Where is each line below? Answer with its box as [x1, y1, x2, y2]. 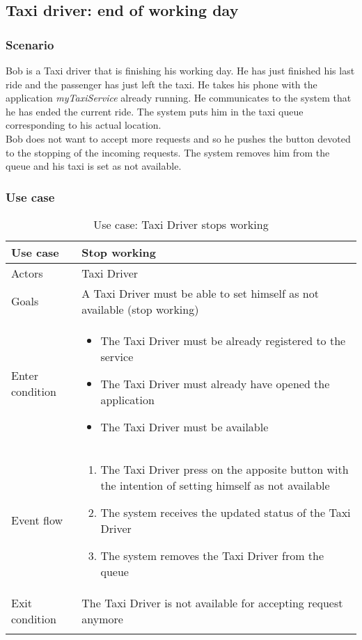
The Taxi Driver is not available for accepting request [81, 594, 343, 611]
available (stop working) [81, 301, 199, 317]
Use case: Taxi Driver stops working [93, 216, 269, 232]
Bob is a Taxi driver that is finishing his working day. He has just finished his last [6, 63, 355, 77]
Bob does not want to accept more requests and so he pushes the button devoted [6, 131, 351, 145]
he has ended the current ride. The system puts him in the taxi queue [6, 104, 304, 118]
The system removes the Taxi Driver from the [100, 547, 324, 563]
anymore [81, 610, 123, 627]
